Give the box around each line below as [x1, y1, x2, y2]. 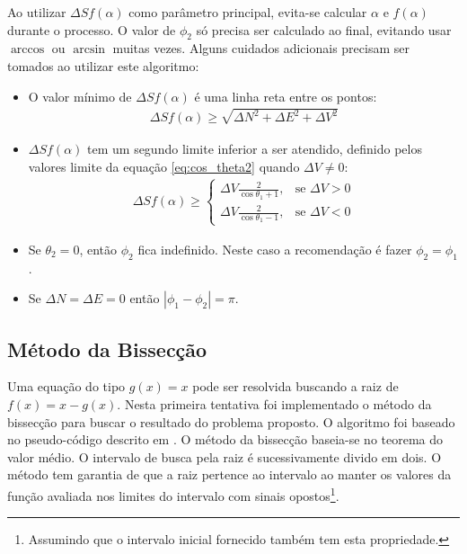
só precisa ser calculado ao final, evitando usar [196, 20, 452, 39]
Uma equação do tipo [7, 377, 126, 396]
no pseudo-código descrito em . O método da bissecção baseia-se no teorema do [7, 430, 444, 449]
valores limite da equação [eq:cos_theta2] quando [28, 157, 300, 176]
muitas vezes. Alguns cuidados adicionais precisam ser [112, 39, 410, 58]
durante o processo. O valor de [7, 20, 176, 39]
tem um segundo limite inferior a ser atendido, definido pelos [87, 139, 422, 158]
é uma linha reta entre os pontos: [194, 86, 377, 105]
